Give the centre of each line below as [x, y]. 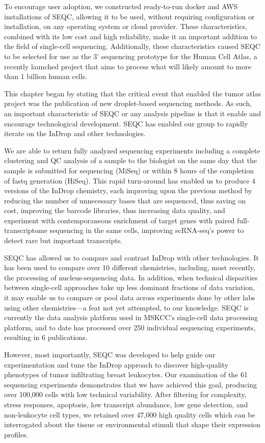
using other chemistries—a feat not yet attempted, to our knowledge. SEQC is [126, 307]
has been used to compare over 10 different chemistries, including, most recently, [130, 267]
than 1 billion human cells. [46, 76]
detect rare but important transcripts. [63, 240]
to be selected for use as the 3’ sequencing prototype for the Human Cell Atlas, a [131, 56]
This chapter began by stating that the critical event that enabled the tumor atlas [132, 93]
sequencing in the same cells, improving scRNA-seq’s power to [147, 230]
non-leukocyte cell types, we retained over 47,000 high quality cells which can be [130, 414]
